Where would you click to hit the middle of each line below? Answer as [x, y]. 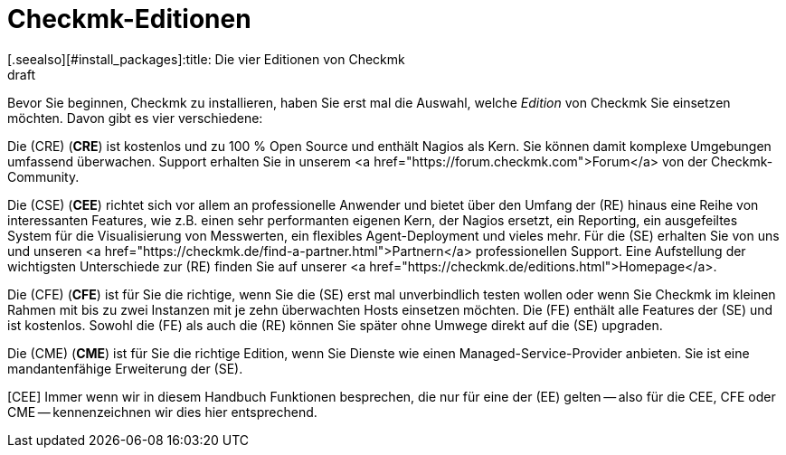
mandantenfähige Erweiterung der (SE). [125, 368]
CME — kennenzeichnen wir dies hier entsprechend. [162, 412]
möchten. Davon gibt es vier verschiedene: [135, 118]
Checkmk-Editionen [129, 19]
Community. [43, 176]
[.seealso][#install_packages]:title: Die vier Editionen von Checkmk [206, 59]
